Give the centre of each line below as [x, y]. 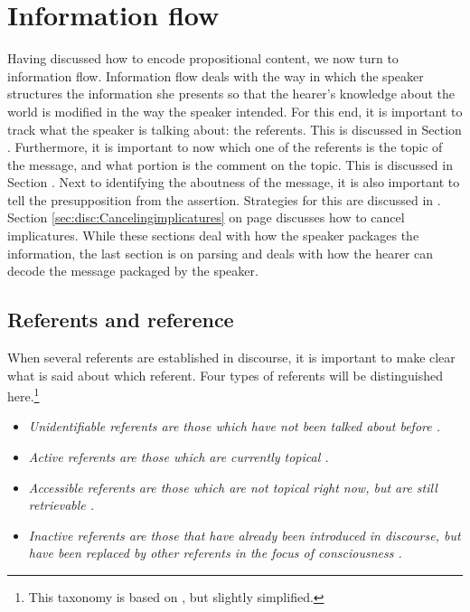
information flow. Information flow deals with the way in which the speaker [216, 75]
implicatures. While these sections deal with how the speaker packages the [213, 235]
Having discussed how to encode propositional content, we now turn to [203, 58]
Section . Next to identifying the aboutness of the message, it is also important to [234, 182]
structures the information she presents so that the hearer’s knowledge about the [231, 94]
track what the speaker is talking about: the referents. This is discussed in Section [235, 129]
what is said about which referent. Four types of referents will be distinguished [225, 375]
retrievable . [61, 505]
